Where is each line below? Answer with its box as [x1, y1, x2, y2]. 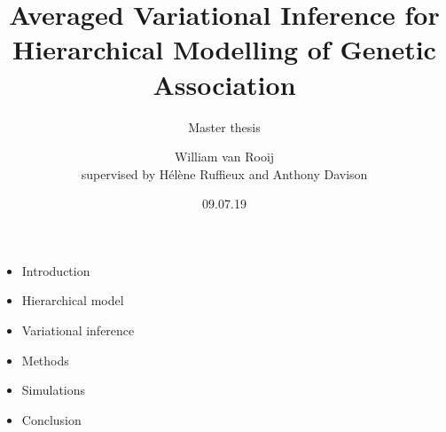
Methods [21, 350, 69, 369]
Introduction [21, 261, 90, 279]
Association [153, 66, 296, 102]
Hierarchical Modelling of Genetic [12, 31, 436, 67]
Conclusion [21, 410, 82, 428]
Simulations [21, 381, 86, 399]
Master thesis [188, 117, 261, 136]
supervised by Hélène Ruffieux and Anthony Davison [81, 164, 368, 183]
